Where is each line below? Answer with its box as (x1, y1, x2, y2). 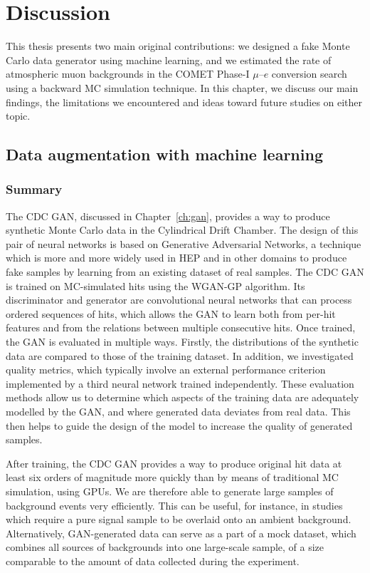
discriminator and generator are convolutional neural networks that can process (6, 292, 352, 307)
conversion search (271, 66, 347, 81)
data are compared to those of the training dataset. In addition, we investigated (6, 348, 354, 363)
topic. (6, 108, 31, 123)
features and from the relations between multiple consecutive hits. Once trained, (6, 320, 356, 335)
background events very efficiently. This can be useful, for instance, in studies (6, 497, 343, 512)
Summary (6, 180, 63, 198)
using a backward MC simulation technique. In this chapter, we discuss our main (6, 80, 359, 95)
